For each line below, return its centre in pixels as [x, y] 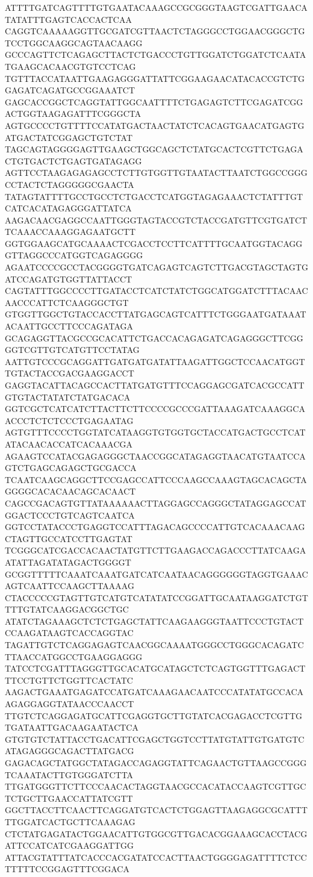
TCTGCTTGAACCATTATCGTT [69, 798]
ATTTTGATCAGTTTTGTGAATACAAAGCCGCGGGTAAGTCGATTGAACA [156, 7]
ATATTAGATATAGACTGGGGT [68, 562]
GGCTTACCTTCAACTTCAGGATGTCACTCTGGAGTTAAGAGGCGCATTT [156, 810]
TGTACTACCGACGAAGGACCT [70, 373]
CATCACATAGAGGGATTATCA [68, 208]
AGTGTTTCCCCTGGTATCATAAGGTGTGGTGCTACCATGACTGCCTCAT [155, 432]
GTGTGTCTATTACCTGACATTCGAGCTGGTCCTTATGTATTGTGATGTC [155, 739]
